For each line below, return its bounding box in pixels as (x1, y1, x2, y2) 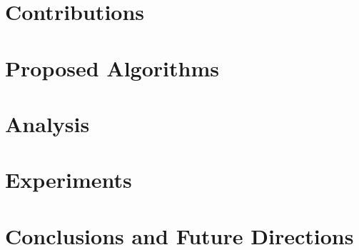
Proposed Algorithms (5, 53, 219, 82)
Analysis (5, 109, 90, 138)
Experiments (5, 165, 132, 194)
